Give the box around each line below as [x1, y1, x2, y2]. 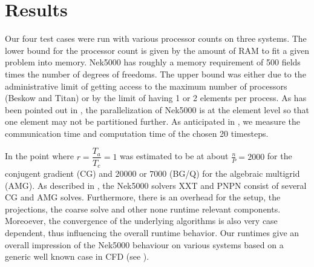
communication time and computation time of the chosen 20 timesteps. [5, 127, 269, 139]
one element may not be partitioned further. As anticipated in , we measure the [5, 115, 300, 128]
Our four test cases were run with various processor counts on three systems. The [5, 32, 307, 45]
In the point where [5, 150, 74, 162]
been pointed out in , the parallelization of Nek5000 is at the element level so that [5, 103, 310, 116]
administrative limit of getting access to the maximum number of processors [5, 79, 287, 92]
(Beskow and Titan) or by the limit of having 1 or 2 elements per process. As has [5, 91, 307, 104]
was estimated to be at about [120, 150, 229, 162]
